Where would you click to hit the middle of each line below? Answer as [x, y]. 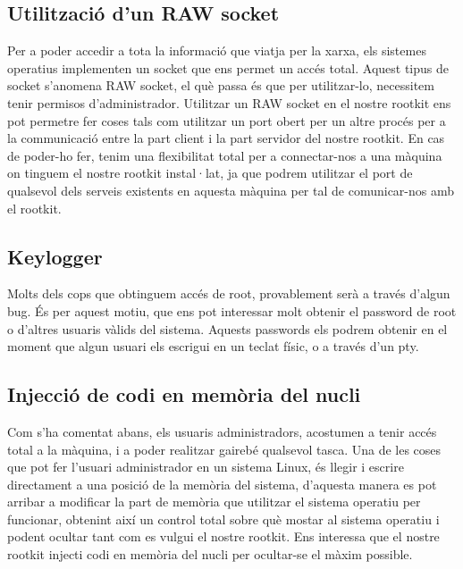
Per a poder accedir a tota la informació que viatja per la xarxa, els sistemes [217, 50]
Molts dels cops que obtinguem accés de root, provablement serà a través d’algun [229, 293]
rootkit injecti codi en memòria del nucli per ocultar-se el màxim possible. [210, 554]
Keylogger [55, 256]
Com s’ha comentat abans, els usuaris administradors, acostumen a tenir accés [222, 431]
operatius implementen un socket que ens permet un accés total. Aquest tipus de [228, 67]
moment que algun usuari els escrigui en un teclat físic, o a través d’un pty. [213, 346]
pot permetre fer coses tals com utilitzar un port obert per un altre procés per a [227, 120]
